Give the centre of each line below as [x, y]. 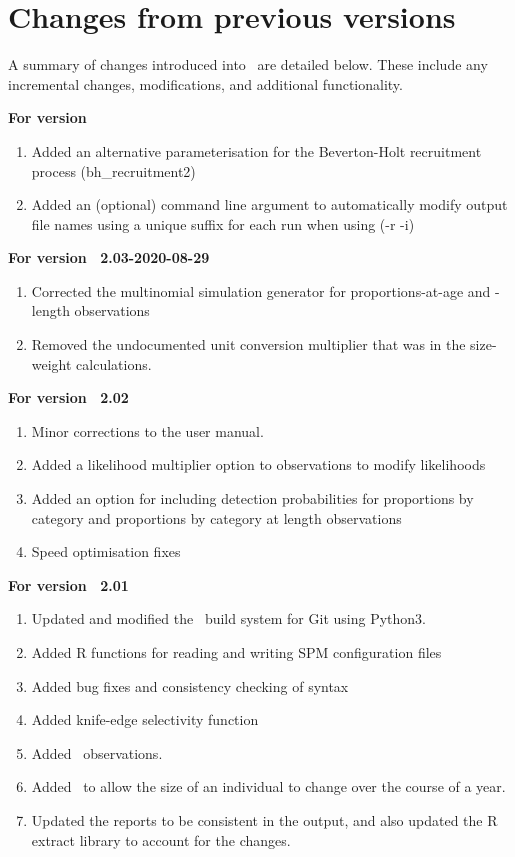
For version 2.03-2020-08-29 [109, 257]
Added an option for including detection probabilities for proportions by [252, 498]
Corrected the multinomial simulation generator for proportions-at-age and [261, 290]
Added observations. [97, 752]
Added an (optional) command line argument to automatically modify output [269, 204]
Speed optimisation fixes [106, 551]
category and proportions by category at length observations [216, 517]
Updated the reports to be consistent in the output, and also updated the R [264, 819]
